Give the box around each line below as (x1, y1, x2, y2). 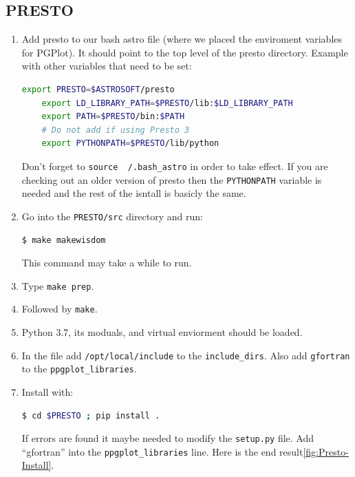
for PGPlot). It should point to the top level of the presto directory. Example (21, 45, 348, 59)
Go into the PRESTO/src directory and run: (21, 209, 203, 223)
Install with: (21, 384, 74, 399)
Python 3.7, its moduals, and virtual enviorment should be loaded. (21, 325, 303, 339)
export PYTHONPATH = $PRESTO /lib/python (41, 138, 219, 149)
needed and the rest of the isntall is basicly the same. (21, 186, 246, 200)
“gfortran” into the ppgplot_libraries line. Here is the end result (21, 444, 303, 458)
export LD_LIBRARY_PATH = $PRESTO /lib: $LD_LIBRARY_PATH (41, 98, 293, 108)
